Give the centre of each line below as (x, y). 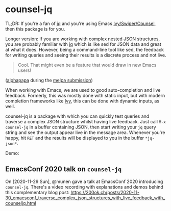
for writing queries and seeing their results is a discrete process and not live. (86, 55)
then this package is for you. (35, 29)
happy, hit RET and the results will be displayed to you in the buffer (75, 138)
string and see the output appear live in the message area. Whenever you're (85, 132)
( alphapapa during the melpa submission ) (49, 80)
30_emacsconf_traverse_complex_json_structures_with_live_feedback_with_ (85, 198)
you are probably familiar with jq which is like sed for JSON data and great (83, 44)
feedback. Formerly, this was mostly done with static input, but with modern (85, 95)
